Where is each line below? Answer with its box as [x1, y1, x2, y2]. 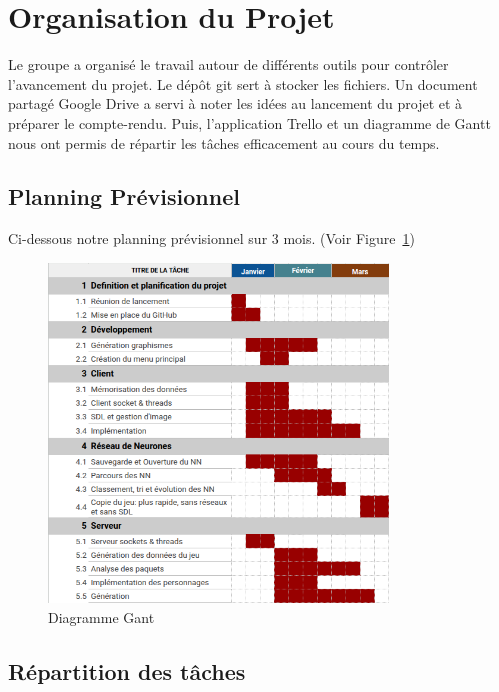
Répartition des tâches [8, 655, 246, 686]
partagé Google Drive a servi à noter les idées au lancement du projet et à [8, 93, 463, 114]
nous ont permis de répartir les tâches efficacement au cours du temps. [8, 132, 440, 153]
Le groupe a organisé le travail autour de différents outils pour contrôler [8, 54, 449, 75]
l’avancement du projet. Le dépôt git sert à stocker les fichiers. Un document [8, 73, 478, 94]
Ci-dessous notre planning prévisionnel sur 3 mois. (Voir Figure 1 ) [8, 228, 415, 249]
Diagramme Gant [48, 606, 155, 627]
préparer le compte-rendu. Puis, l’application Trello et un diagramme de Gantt [8, 112, 491, 133]
